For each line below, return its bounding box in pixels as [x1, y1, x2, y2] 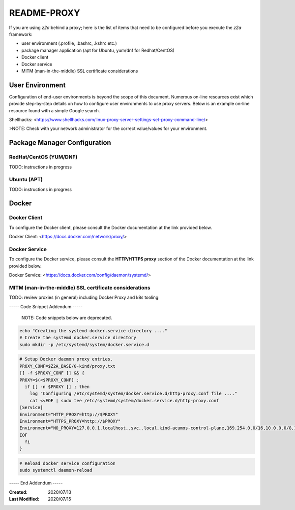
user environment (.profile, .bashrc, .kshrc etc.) [21, 40, 118, 46]
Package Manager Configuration [9, 138, 112, 147]
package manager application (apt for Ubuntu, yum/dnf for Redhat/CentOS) [21, 47, 175, 53]
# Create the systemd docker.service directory [19, 335, 136, 341]
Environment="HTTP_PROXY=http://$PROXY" [19, 412, 118, 417]
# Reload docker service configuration [19, 461, 116, 466]
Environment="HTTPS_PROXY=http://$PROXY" [19, 418, 121, 424]
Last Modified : [9, 496, 39, 502]
